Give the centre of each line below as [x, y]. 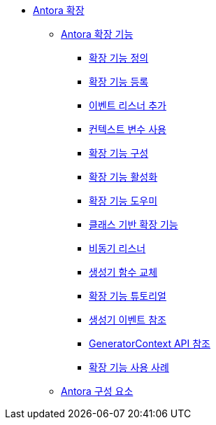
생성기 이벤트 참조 [128, 320]
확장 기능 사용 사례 [129, 367]
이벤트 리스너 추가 [128, 105]
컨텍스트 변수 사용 [128, 129]
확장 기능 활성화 [123, 177]
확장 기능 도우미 [123, 201]
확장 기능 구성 [119, 153]
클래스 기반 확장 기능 [134, 224]
